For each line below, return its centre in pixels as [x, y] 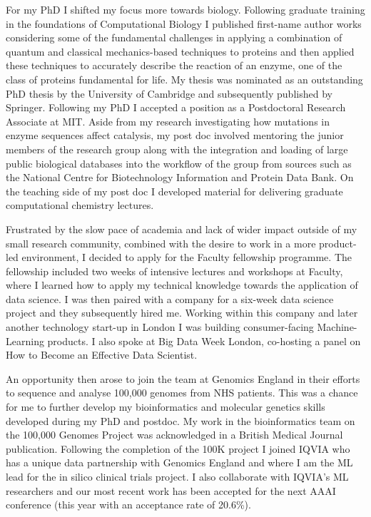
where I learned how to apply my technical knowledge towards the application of [182, 285]
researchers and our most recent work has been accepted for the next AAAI [171, 490]
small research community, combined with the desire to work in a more [161, 243]
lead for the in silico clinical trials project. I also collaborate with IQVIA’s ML [177, 476]
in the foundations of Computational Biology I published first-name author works [184, 23]
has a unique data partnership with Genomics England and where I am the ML [179, 462]
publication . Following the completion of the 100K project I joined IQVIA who [178, 448]
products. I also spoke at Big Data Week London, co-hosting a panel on [204, 341]
